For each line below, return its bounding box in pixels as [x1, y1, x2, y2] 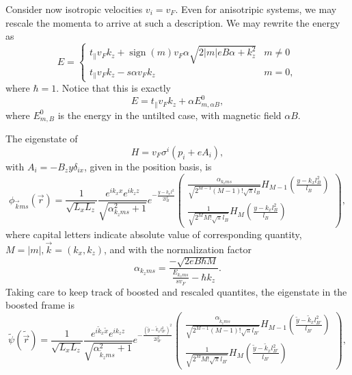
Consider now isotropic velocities [5, 2, 143, 16]
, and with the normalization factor [104, 242, 252, 256]
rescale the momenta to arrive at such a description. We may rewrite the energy [5, 15, 340, 29]
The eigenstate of [5, 131, 78, 146]
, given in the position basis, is [84, 159, 212, 173]
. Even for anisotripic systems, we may [175, 2, 337, 16]
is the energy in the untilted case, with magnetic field [57, 107, 282, 122]
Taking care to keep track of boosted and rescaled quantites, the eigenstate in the [5, 284, 347, 298]
